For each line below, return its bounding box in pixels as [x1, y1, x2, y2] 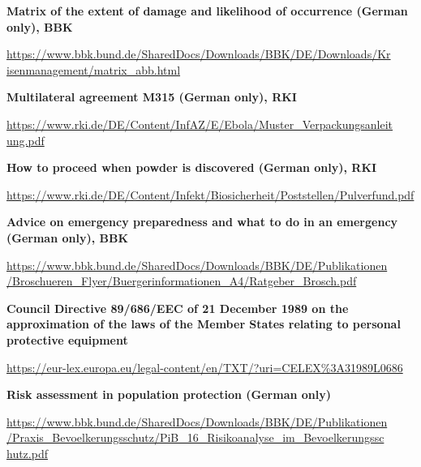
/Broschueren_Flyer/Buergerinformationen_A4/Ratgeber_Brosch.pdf [6, 272, 357, 289]
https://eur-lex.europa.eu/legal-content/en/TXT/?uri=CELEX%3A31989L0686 [6, 358, 403, 375]
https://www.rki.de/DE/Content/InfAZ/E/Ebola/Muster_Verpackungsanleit [6, 115, 393, 132]
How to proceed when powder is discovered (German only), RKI [6, 159, 377, 176]
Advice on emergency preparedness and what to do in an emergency [6, 213, 398, 230]
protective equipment [6, 331, 128, 348]
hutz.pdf [6, 444, 48, 461]
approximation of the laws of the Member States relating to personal [6, 315, 401, 332]
